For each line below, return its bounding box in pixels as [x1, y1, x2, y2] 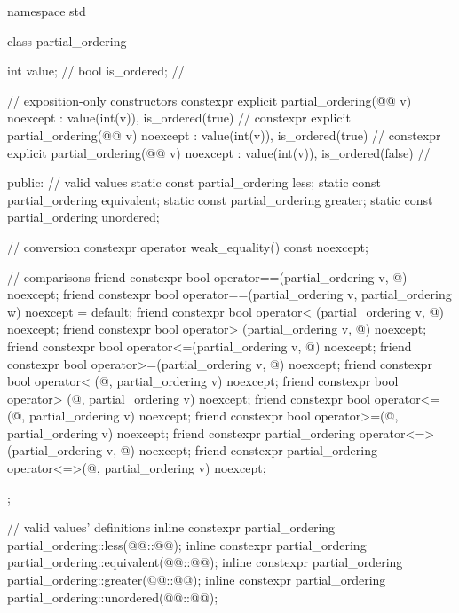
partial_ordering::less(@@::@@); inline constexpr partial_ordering [7, 535, 367, 554]
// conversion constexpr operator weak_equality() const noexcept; [7, 237, 368, 255]
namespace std [7, 2, 86, 20]
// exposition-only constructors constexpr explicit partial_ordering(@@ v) [7, 90, 412, 109]
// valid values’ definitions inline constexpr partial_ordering [7, 518, 336, 537]
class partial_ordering [7, 31, 127, 50]
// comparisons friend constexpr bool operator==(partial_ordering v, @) [7, 267, 408, 286]
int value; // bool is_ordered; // [7, 61, 185, 80]
